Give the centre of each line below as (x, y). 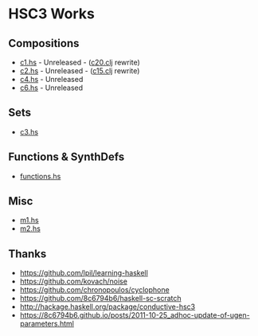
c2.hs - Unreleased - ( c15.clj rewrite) (80, 71)
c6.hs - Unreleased (51, 88)
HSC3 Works (52, 14)
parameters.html (47, 324)
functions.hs (40, 176)
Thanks (27, 254)
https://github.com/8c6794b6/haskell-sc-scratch (100, 299)
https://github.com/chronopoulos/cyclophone (94, 290)
